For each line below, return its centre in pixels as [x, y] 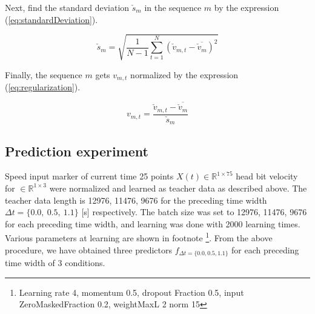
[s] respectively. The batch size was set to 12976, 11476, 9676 [194, 212]
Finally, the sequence [44, 74]
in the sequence [173, 7]
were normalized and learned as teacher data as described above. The [178, 188]
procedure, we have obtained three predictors [88, 249]
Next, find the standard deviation [67, 7]
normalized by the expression [184, 74]
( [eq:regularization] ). [43, 87]
